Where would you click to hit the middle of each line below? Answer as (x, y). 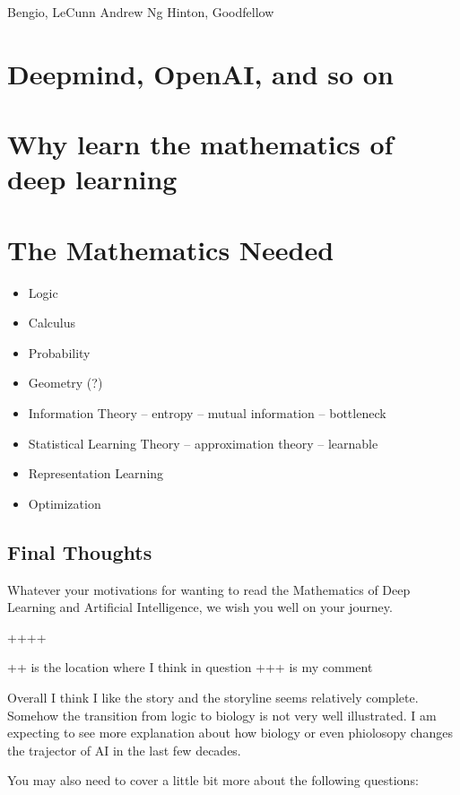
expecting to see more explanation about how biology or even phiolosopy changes (230, 733)
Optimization (65, 503)
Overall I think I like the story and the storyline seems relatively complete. (213, 697)
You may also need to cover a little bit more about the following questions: (213, 780)
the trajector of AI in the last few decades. (124, 750)
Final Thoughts (80, 551)
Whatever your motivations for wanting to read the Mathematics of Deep (209, 589)
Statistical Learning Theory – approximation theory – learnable (203, 443)
